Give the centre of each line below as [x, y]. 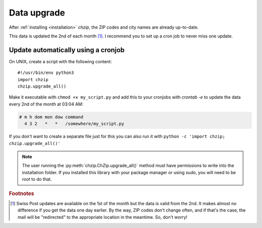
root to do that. [37, 179]
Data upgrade [37, 13]
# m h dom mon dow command [51, 117]
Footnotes [22, 193]
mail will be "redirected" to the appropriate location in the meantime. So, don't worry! [103, 217]
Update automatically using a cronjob [67, 50]
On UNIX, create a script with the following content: [60, 61]
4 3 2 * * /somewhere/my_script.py [74, 124]
